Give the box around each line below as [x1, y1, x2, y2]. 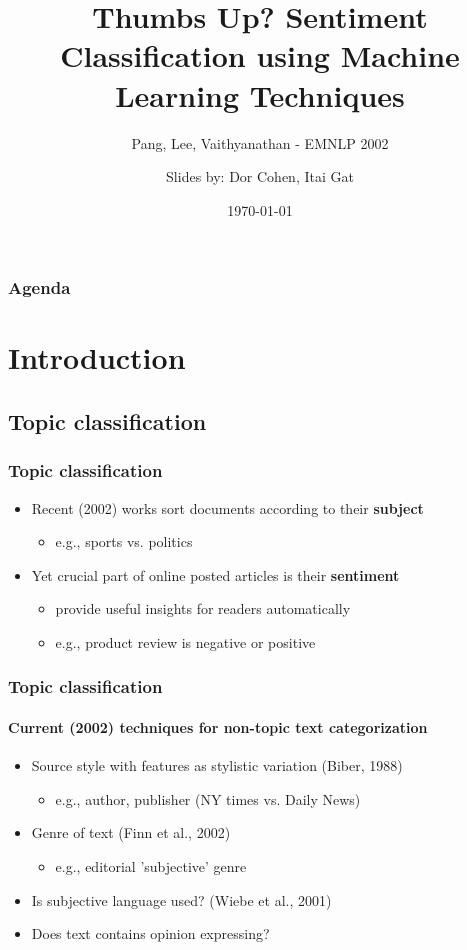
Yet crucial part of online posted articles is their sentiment [31, 564, 400, 585]
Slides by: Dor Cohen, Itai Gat [166, 166, 354, 187]
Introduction [8, 337, 186, 378]
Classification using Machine [60, 35, 460, 76]
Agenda [8, 275, 71, 300]
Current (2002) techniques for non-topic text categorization [8, 716, 428, 737]
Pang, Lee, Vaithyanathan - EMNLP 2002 [131, 132, 389, 153]
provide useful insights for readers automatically [55, 598, 351, 619]
